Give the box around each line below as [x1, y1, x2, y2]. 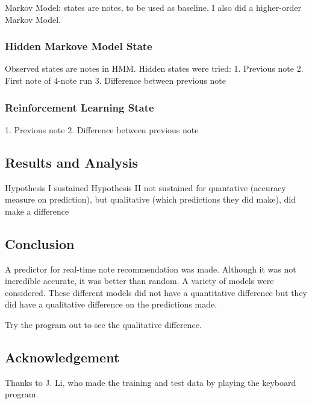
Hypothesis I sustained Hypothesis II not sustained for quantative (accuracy [5, 181, 286, 194]
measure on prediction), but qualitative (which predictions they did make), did [5, 193, 296, 206]
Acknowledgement [5, 347, 120, 366]
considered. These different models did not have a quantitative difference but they [5, 286, 307, 298]
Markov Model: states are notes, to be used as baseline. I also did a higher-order [5, 1, 301, 13]
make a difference [5, 204, 69, 217]
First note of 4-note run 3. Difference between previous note [5, 74, 226, 86]
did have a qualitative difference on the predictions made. [5, 298, 217, 311]
